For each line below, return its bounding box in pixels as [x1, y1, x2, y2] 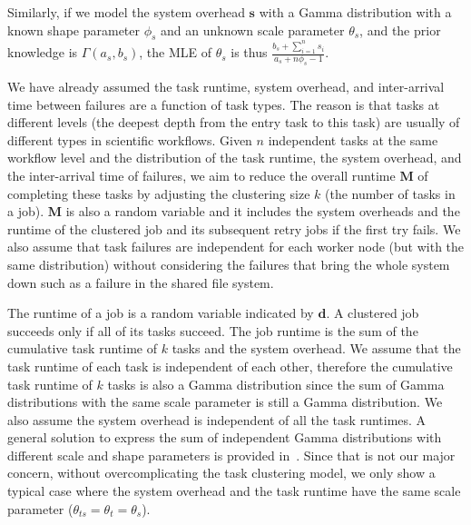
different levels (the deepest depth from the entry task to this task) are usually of [7, 113, 460, 132]
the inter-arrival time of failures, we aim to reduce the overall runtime [7, 165, 396, 184]
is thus [231, 43, 268, 62]
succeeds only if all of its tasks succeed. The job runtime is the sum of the [7, 321, 418, 340]
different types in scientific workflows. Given [7, 130, 252, 149]
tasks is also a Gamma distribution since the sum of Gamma [107, 374, 445, 393]
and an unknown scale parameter [161, 20, 345, 39]
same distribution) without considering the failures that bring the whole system [7, 254, 450, 273]
